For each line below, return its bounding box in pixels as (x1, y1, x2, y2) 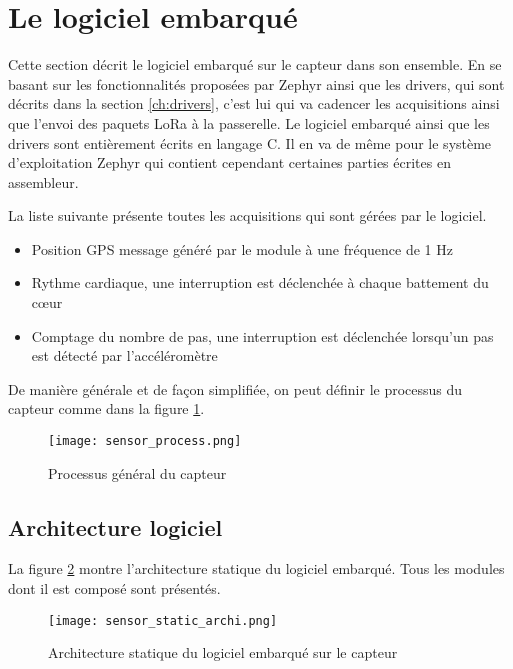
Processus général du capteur (48, 462, 227, 483)
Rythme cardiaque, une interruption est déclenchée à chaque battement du (31, 272, 489, 293)
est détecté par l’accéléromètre (31, 345, 218, 366)
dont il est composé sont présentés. (8, 578, 221, 599)
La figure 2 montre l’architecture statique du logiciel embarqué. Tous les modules (8, 558, 505, 579)
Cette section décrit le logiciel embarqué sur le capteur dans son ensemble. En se (8, 54, 502, 75)
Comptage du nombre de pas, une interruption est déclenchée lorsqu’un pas (31, 325, 494, 346)
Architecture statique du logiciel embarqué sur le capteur (48, 642, 398, 663)
